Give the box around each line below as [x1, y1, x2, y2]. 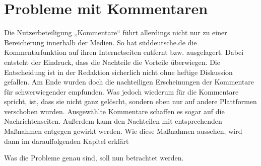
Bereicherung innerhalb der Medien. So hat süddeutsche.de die [4, 37, 197, 47]
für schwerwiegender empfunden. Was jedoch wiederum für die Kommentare [4, 86, 239, 97]
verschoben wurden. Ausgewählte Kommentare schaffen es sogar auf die [4, 106, 225, 116]
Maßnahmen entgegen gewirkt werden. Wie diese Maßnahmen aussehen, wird [4, 126, 242, 136]
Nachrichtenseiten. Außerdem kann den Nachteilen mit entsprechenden [4, 116, 222, 126]
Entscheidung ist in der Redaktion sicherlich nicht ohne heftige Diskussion [4, 66, 233, 77]
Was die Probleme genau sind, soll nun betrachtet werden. [4, 152, 184, 163]
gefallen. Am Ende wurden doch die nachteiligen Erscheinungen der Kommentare [4, 76, 254, 87]
